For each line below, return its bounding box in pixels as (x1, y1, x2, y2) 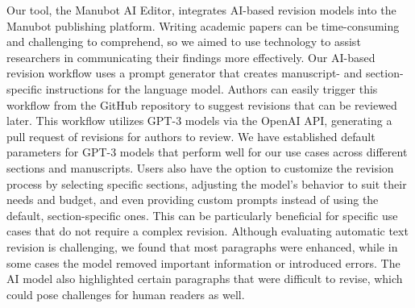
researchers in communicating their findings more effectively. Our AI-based (6, 48, 376, 65)
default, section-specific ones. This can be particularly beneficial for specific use (6, 206, 398, 223)
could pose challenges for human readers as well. (6, 285, 245, 302)
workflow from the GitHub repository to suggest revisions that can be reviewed (6, 96, 397, 113)
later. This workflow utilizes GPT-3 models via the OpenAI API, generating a (6, 112, 392, 129)
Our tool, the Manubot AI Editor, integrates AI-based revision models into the (6, 2, 396, 18)
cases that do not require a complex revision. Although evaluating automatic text (6, 223, 409, 239)
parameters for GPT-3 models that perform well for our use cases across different (6, 144, 408, 160)
